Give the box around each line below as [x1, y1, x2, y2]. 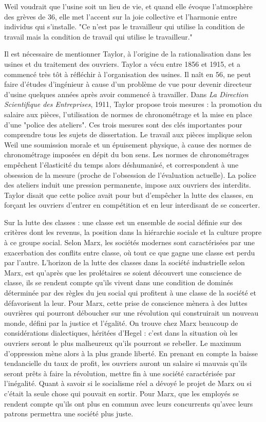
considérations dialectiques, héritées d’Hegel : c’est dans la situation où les [4, 327, 238, 338]
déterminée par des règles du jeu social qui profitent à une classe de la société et [4, 287, 256, 298]
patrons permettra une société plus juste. [4, 408, 134, 419]
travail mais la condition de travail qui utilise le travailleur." [4, 31, 193, 42]
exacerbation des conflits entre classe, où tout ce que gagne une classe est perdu [4, 247, 255, 258]
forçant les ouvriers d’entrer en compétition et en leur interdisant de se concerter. [4, 199, 260, 210]
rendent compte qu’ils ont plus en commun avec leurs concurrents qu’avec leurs [4, 398, 253, 409]
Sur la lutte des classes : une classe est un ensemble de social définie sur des [4, 216, 242, 227]
